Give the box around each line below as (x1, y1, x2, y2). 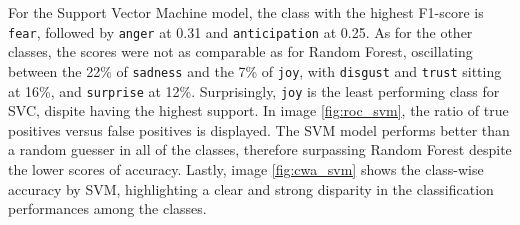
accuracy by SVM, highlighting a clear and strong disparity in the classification (8, 178, 494, 199)
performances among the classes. (8, 198, 207, 219)
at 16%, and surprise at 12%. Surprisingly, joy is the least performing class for (8, 80, 500, 101)
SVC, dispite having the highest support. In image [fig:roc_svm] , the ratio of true (8, 100, 509, 121)
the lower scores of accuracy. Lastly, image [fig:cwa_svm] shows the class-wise (8, 158, 484, 179)
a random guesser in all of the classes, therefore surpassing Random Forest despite (8, 139, 512, 160)
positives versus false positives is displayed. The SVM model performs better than (8, 119, 510, 140)
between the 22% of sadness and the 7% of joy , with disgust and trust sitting (8, 60, 502, 81)
